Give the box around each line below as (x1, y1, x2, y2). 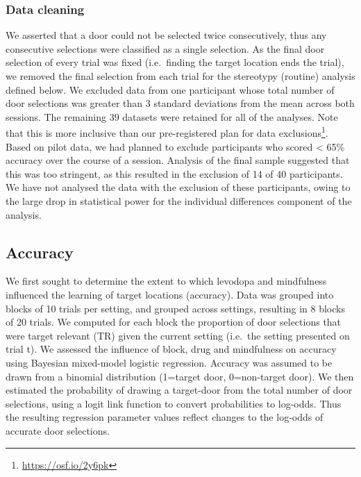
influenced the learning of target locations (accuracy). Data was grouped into (6, 287, 334, 301)
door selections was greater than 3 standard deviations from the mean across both (6, 96, 355, 110)
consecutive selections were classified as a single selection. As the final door (6, 41, 325, 56)
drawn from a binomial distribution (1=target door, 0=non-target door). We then (6, 369, 354, 383)
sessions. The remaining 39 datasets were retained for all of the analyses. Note (6, 109, 338, 124)
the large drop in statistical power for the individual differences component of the (6, 194, 352, 208)
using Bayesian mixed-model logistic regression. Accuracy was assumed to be (6, 355, 333, 369)
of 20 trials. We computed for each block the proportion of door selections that (6, 315, 342, 329)
